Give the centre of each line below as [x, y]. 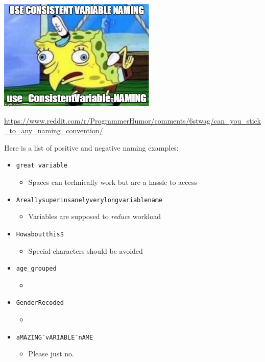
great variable [42, 166]
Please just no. [51, 354]
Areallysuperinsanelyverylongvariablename [89, 200]
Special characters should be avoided [86, 250]
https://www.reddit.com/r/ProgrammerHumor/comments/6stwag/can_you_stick [132, 120]
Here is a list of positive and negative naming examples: [91, 147]
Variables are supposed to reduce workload [94, 216]
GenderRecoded [40, 303]
